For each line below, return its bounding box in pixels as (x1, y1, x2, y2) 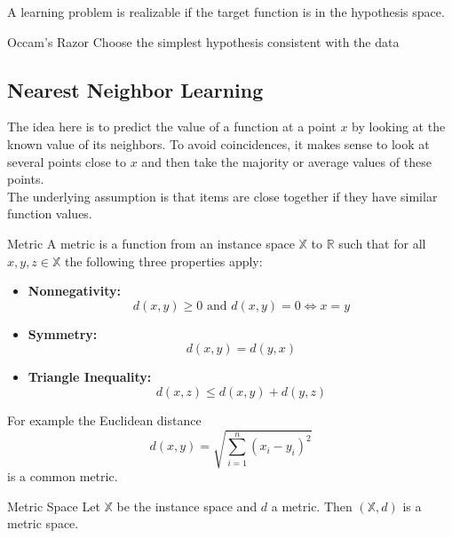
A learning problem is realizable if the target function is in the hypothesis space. (7, 3, 445, 20)
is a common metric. (7, 467, 118, 486)
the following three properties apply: (64, 251, 263, 270)
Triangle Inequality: (28, 368, 152, 386)
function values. (7, 204, 92, 223)
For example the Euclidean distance (7, 410, 202, 429)
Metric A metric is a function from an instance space (7, 233, 295, 252)
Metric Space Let (7, 496, 100, 515)
